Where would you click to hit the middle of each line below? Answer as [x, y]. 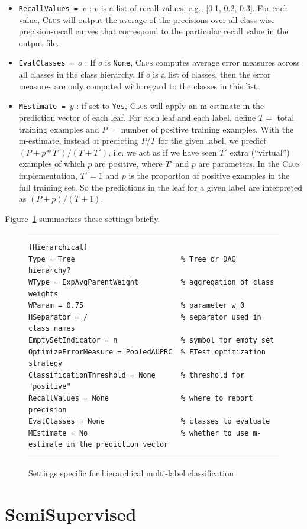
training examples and [59, 129]
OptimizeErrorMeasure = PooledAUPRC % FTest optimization [147, 352]
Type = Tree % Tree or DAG [132, 259]
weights [43, 294]
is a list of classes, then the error [212, 74]
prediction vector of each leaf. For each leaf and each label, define [137, 117]
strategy [46, 364]
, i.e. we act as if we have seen [162, 152]
